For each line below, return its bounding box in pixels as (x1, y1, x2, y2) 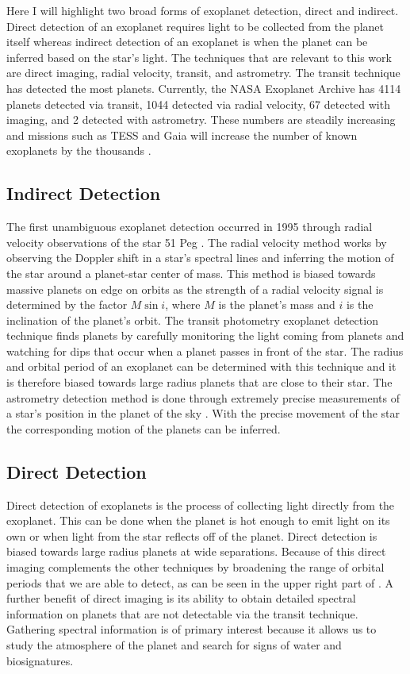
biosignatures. (6, 652, 74, 668)
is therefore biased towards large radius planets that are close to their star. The (6, 374, 393, 391)
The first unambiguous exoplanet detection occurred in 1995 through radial (6, 218, 373, 235)
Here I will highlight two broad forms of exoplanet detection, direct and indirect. (6, 2, 399, 18)
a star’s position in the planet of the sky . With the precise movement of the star (6, 405, 400, 422)
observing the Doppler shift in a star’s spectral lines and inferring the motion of (6, 249, 394, 266)
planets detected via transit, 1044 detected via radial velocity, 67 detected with (6, 95, 390, 112)
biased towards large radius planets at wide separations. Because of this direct (6, 543, 386, 560)
